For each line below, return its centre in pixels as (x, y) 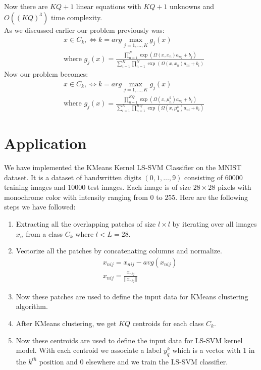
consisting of (204, 177)
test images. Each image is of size (139, 187)
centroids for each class (168, 323)
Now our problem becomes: (46, 74)
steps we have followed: (40, 207)
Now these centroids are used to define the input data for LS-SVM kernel (129, 340)
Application (45, 143)
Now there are (26, 6)
